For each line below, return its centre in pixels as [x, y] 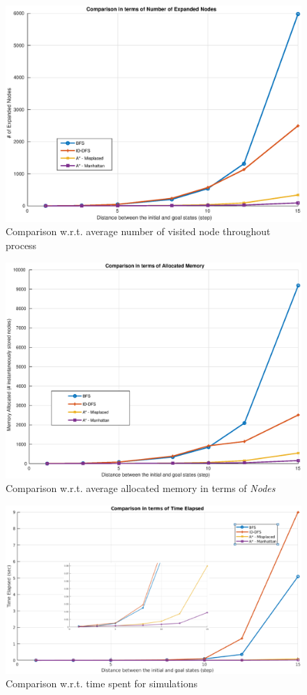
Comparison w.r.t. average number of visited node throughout [138, 231]
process [21, 245]
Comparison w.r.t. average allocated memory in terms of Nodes [141, 488]
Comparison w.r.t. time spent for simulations [102, 683]
